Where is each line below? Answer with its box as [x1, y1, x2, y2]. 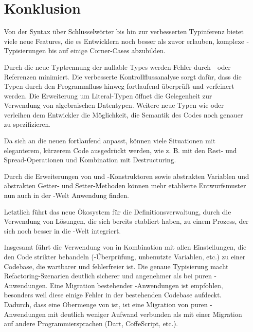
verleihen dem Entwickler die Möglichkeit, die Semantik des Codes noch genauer [4, 109, 243, 119]
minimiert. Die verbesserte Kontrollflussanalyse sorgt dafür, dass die [38, 71, 242, 81]
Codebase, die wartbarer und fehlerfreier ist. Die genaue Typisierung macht [4, 261, 229, 271]
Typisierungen [4, 45, 46, 56]
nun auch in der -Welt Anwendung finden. [4, 190, 129, 200]
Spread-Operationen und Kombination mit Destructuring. [4, 155, 176, 165]
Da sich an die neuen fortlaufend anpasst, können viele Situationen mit [4, 136, 216, 146]
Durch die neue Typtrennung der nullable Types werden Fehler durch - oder [4, 61, 231, 72]
